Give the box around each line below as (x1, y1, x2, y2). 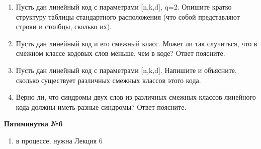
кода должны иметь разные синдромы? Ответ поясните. (16, 101, 187, 112)
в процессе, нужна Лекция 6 (16, 135, 103, 145)
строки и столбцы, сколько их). (16, 21, 112, 32)
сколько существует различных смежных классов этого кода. (16, 74, 201, 85)
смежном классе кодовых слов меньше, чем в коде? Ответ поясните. (16, 48, 225, 58)
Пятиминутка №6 (4, 118, 63, 129)
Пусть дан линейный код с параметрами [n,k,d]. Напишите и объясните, (16, 64, 237, 75)
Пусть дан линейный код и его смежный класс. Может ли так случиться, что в (16, 38, 257, 48)
